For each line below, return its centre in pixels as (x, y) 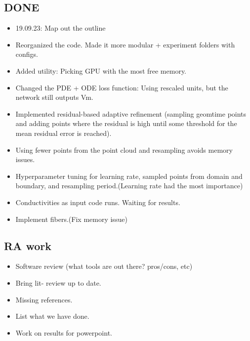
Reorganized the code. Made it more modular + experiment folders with (125, 44)
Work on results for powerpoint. (64, 332)
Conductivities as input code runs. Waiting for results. (98, 202)
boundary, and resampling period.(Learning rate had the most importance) (129, 186)
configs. (27, 54)
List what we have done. (52, 316)
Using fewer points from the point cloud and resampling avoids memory (124, 149)
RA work (28, 245)
